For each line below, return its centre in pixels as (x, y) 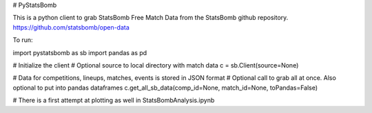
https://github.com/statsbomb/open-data (71, 27)
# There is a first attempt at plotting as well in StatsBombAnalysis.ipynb (114, 101)
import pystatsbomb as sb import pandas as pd (80, 52)
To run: (23, 40)
